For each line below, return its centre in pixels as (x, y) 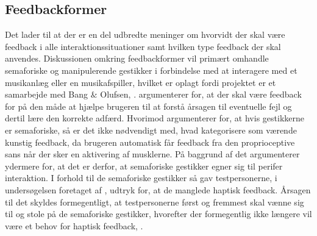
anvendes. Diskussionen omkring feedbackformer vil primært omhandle (137, 58)
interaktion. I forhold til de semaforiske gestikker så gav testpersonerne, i (141, 178)
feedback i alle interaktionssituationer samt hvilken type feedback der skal (143, 46)
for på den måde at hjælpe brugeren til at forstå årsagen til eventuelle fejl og (148, 106)
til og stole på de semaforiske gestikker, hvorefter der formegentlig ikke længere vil (158, 214)
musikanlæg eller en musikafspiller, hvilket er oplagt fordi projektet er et (141, 82)
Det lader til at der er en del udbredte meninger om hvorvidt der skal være (145, 34)
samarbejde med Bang (47, 94)
